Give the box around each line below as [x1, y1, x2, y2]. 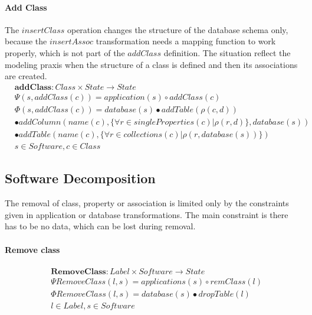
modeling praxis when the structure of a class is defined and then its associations [5, 58, 298, 70]
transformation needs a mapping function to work [96, 35, 276, 47]
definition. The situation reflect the [163, 46, 291, 59]
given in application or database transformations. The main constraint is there [5, 208, 288, 220]
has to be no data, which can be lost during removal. [5, 220, 196, 232]
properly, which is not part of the [5, 46, 125, 59]
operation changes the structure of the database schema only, [67, 23, 288, 35]
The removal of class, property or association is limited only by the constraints [5, 197, 289, 209]
